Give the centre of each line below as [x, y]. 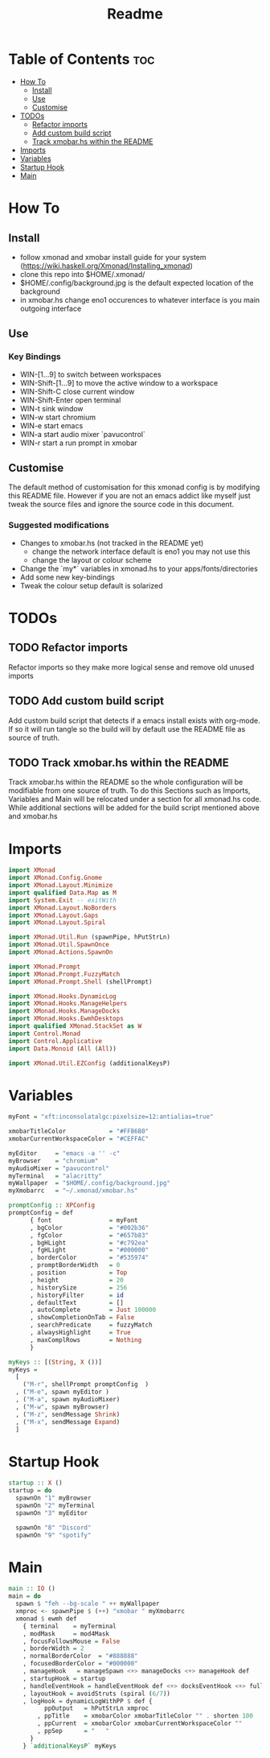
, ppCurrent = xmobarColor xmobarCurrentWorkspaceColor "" [140, 1723]
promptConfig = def [41, 1213]
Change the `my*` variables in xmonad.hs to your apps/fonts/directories [139, 568]
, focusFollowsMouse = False [72, 1641]
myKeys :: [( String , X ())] [55, 1362]
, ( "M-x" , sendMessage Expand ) [68, 1422]
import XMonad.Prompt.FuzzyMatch [64, 974]
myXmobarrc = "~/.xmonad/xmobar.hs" [73, 1191]
